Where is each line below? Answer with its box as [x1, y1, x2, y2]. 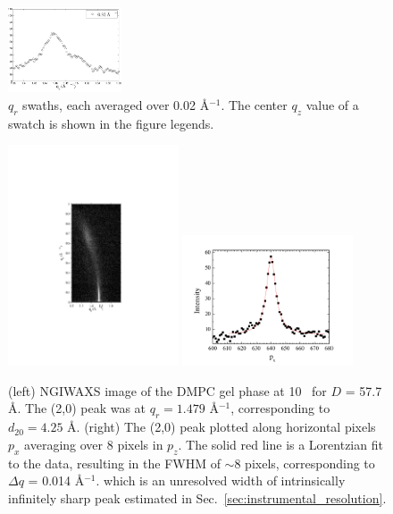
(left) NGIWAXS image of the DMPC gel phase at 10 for [8, 381, 327, 400]
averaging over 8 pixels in [24, 434, 163, 453]
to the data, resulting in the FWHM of [8, 453, 221, 472]
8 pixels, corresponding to [234, 453, 375, 472]
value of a [305, 95, 359, 114]
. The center [221, 95, 288, 114]
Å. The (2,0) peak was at [8, 399, 146, 417]
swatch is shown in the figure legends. [8, 114, 214, 132]
